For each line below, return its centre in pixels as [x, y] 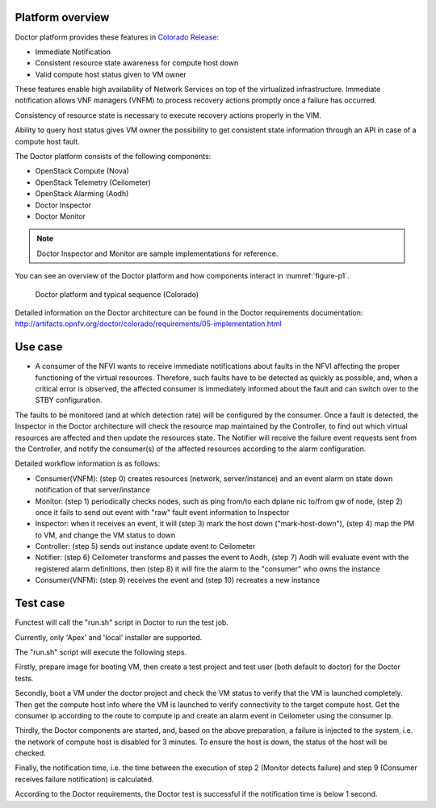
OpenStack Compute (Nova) [82, 171]
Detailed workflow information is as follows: [88, 463]
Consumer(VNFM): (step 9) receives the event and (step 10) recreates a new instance [178, 580]
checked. [30, 753]
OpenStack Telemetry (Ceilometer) [93, 182]
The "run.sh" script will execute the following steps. [101, 652]
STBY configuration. [69, 400]
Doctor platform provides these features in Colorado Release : [117, 37]
